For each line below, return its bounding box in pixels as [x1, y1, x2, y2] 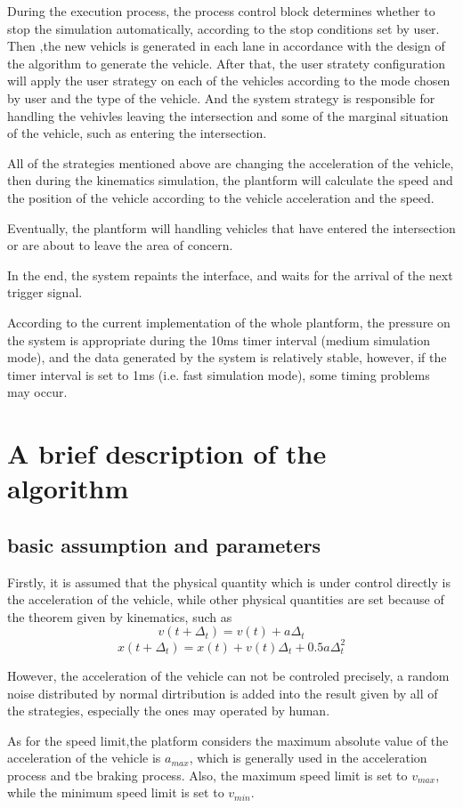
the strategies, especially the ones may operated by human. [7, 701, 330, 720]
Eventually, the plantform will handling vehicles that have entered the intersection [7, 218, 456, 237]
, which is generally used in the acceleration [189, 748, 427, 767]
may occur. [7, 383, 68, 401]
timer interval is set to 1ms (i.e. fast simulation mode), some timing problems [7, 365, 430, 384]
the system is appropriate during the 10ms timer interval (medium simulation [7, 330, 431, 349]
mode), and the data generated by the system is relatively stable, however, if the [7, 348, 447, 367]
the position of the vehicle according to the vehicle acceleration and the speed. [7, 188, 435, 206]
